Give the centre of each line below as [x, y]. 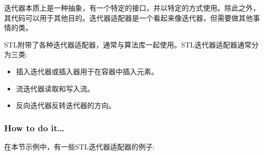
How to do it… [34, 127]
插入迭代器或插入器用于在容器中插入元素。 [87, 71]
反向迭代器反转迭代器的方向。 [66, 105]
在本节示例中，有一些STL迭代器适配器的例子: [79, 146]
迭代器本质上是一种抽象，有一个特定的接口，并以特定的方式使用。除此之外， [132, 8]
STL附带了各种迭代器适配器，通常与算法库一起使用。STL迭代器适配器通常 [128, 44]
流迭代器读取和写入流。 [55, 88]
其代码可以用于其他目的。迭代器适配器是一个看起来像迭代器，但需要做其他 [128, 17]
